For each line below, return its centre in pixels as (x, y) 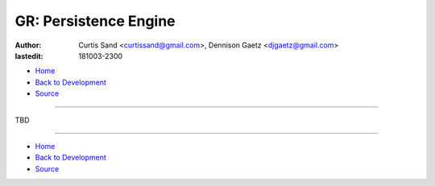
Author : (28, 45)
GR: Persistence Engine (95, 21)
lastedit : (29, 56)
